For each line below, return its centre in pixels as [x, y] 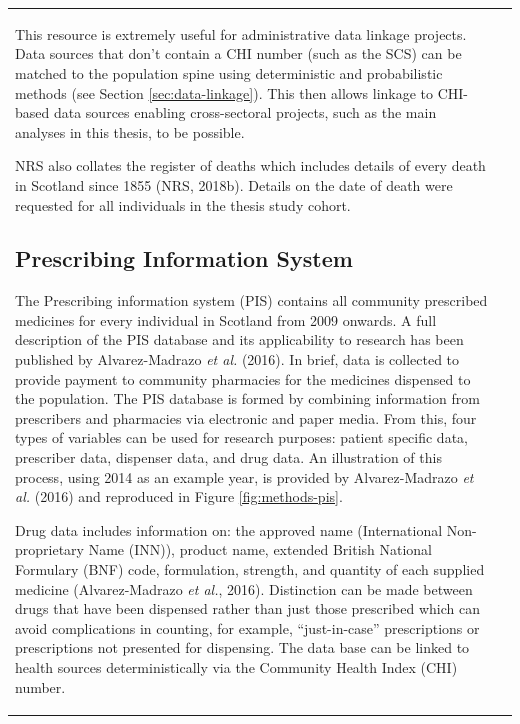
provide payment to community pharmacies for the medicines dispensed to [243, 378]
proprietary [49, 549]
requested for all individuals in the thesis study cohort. [183, 204]
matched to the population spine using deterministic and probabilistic [229, 72]
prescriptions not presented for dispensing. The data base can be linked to [242, 647]
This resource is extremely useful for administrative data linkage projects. [241, 33]
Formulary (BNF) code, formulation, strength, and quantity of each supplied [250, 569]
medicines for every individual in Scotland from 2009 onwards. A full [226, 319]
